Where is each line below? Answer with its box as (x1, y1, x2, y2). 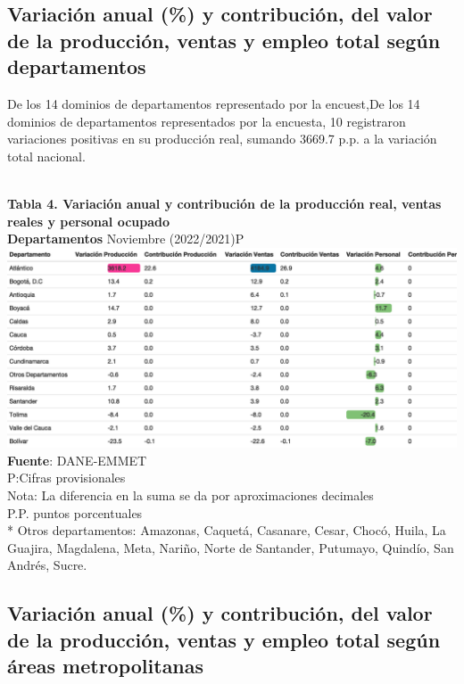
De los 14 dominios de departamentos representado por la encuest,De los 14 (7, 94, 420, 112)
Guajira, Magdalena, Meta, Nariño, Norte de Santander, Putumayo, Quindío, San (7, 538, 454, 556)
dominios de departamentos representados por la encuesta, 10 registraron (7, 111, 406, 130)
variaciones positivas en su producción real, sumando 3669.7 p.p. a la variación (7, 129, 437, 148)
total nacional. (7, 146, 86, 165)
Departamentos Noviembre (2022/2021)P (7, 229, 244, 248)
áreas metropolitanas (7, 652, 204, 680)
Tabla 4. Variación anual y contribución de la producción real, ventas (7, 194, 442, 212)
